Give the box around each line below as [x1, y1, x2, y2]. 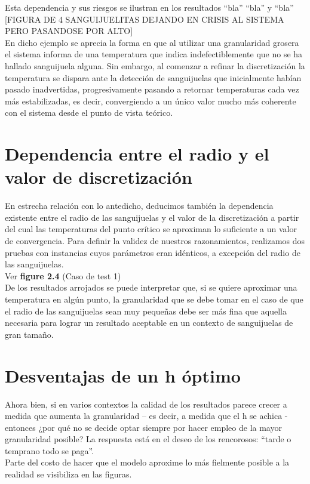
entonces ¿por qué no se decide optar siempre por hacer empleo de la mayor [5, 421, 282, 433]
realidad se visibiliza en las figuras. [5, 468, 132, 480]
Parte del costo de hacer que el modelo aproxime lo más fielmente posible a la [5, 456, 290, 468]
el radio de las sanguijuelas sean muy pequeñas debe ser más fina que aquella [5, 304, 287, 317]
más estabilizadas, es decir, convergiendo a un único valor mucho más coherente [5, 94, 296, 107]
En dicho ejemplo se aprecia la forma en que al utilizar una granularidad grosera [5, 36, 299, 48]
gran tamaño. [5, 328, 54, 340]
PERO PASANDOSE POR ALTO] [5, 24, 133, 37]
